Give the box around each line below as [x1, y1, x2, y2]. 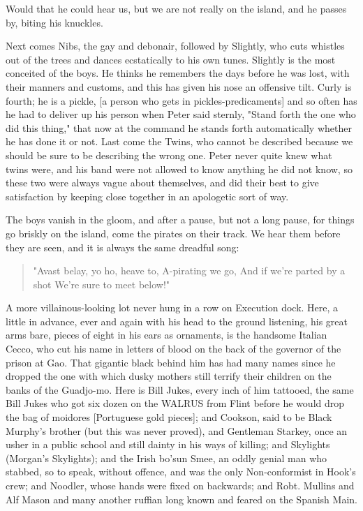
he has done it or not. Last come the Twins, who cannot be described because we [6, 134, 353, 149]
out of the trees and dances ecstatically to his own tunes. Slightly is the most [6, 52, 336, 66]
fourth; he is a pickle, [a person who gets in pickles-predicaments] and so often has [6, 93, 357, 108]
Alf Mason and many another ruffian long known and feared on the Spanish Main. [6, 491, 357, 506]
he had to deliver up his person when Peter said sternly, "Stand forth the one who [6, 107, 356, 121]
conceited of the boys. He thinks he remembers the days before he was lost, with [6, 66, 350, 80]
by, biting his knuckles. [6, 15, 103, 29]
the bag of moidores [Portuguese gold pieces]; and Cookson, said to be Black [6, 410, 332, 424]
